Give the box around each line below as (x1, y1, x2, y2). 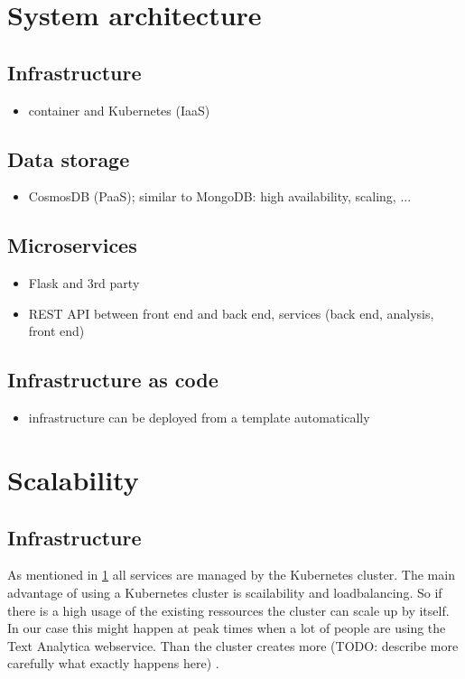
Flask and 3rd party (28, 274, 140, 293)
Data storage (7, 144, 130, 172)
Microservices (7, 231, 137, 259)
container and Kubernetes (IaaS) (28, 100, 210, 119)
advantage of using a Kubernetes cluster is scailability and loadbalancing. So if (7, 582, 442, 601)
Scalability (7, 460, 139, 498)
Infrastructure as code (7, 366, 219, 394)
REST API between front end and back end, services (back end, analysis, (28, 303, 434, 322)
